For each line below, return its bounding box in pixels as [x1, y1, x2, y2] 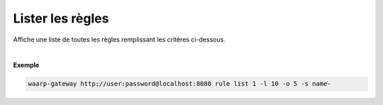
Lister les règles [13, 11, 109, 26]
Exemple [13, 61, 40, 70]
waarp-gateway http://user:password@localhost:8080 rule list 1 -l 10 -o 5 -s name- [28, 80, 331, 88]
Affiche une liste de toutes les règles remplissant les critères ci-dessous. [13, 35, 226, 44]
